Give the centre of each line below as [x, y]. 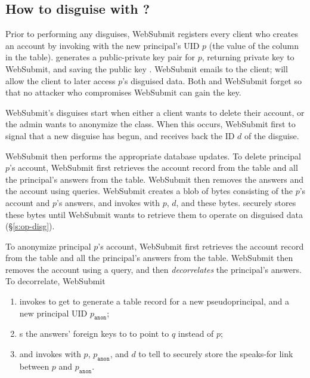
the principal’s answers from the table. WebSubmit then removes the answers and [154, 179]
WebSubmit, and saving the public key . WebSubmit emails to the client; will [147, 68]
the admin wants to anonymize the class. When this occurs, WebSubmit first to [151, 124]
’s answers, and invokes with [108, 202]
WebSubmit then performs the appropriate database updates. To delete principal [153, 156]
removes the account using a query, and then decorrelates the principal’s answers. [154, 269]
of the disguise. [272, 135]
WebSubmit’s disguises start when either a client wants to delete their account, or [155, 112]
